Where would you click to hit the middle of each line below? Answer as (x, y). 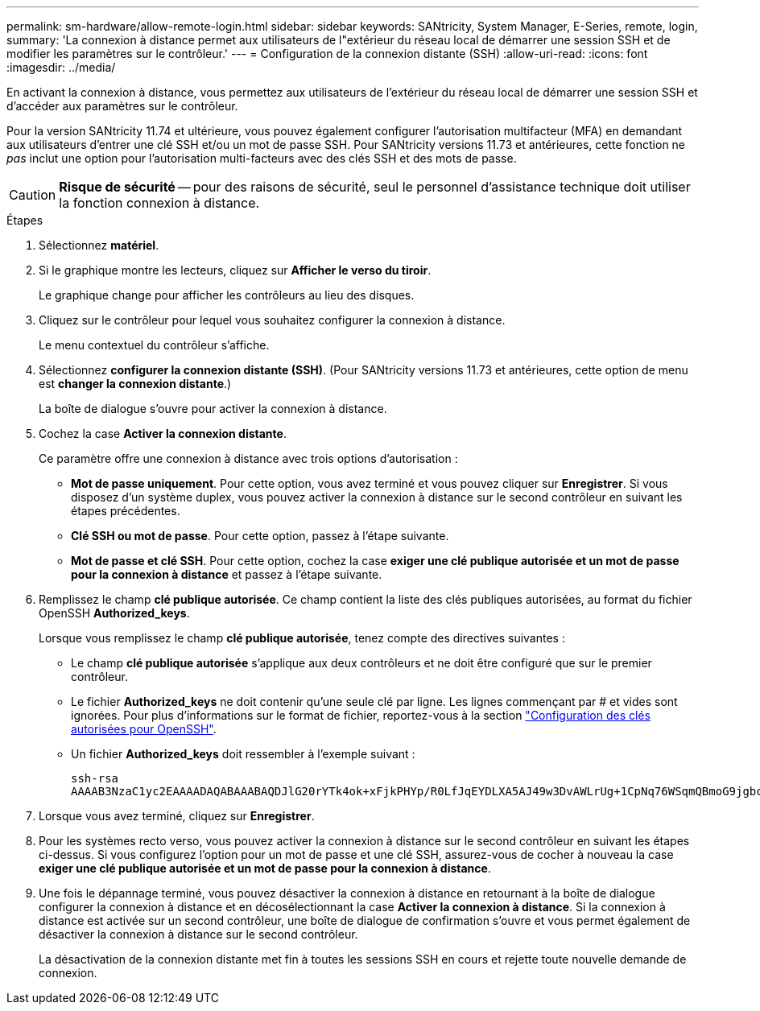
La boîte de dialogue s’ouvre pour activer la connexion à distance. (213, 409)
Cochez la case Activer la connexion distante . (163, 433)
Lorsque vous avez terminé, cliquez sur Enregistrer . (177, 816)
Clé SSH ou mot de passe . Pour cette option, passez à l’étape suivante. (260, 536)
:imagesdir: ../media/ (61, 67)
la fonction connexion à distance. (159, 203)
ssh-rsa (95, 778)
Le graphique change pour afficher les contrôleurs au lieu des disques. (227, 295)
